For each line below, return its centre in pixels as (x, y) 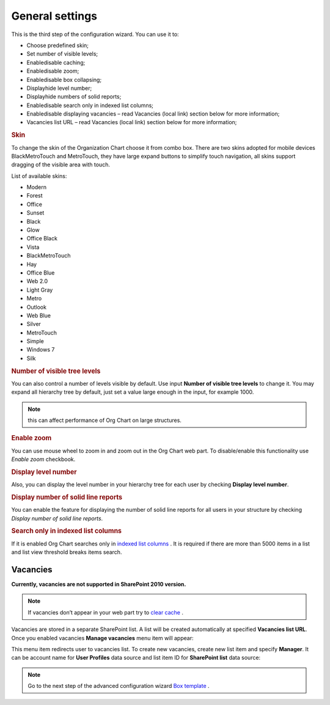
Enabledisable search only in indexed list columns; (90, 105)
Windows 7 (41, 350)
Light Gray (40, 290)
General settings (54, 16)
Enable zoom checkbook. (43, 459)
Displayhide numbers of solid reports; (74, 97)
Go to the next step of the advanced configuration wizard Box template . (119, 686)
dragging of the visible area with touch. (61, 164)
